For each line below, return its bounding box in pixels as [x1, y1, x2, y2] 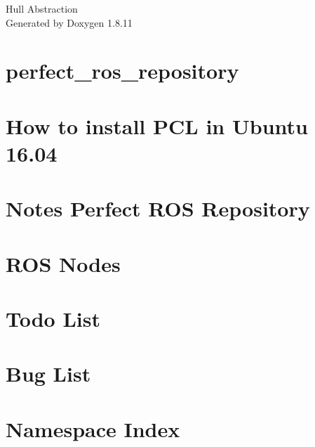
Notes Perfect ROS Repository [6, 194, 310, 223]
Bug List [6, 359, 91, 388]
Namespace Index [6, 414, 180, 443]
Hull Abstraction [6, 1, 78, 15]
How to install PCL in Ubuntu [6, 111, 308, 140]
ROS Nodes [6, 249, 121, 278]
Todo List [6, 304, 100, 333]
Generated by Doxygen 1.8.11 [6, 15, 133, 30]
